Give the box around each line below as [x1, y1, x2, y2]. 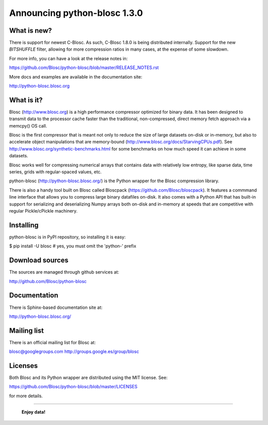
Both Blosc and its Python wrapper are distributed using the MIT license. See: [9, 375, 168, 381]
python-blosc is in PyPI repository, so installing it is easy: [9, 234, 126, 240]
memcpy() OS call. [9, 123, 47, 129]
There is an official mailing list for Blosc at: [9, 339, 96, 345]
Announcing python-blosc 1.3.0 [9, 7, 143, 18]
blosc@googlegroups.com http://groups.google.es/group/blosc [9, 349, 139, 354]
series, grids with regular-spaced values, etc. [9, 169, 102, 175]
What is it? [9, 96, 43, 104]
